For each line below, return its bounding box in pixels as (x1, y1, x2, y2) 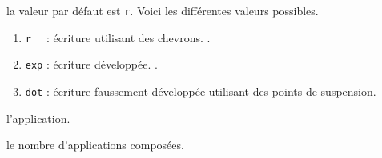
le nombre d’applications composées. (6, 136, 184, 153)
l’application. (6, 109, 70, 126)
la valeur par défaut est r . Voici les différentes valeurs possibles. (6, 2, 319, 18)
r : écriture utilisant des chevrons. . (25, 29, 211, 45)
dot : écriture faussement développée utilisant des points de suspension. (25, 82, 376, 99)
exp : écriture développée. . (25, 56, 158, 73)
